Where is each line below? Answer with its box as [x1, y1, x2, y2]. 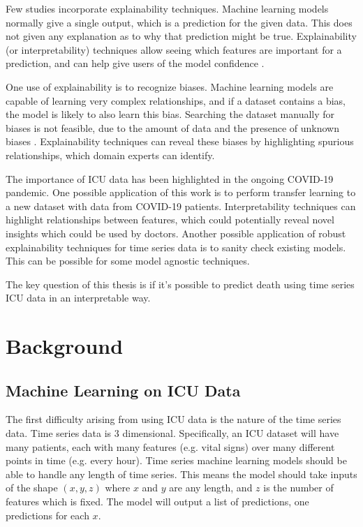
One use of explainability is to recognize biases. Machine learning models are [6, 79, 334, 94]
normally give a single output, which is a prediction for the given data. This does [6, 15, 353, 29]
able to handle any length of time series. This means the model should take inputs [6, 466, 357, 481]
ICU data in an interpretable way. [6, 290, 151, 305]
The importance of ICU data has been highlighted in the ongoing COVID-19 [6, 171, 334, 186]
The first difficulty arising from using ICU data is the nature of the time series [6, 412, 341, 426]
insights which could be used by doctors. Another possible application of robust [6, 225, 346, 240]
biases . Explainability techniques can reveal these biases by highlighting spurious [6, 134, 354, 149]
